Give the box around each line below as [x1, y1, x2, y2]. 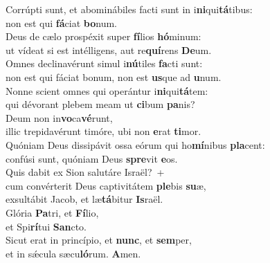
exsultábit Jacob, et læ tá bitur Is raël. [6, 192, 163, 206]
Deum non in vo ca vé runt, [6, 110, 113, 125]
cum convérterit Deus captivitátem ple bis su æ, [6, 178, 206, 192]
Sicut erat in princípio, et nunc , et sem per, [6, 233, 192, 247]
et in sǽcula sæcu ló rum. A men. [6, 246, 141, 260]
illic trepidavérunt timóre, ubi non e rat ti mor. [6, 124, 201, 138]
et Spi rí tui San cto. [6, 219, 87, 233]
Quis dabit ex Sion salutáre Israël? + [6, 165, 165, 179]
